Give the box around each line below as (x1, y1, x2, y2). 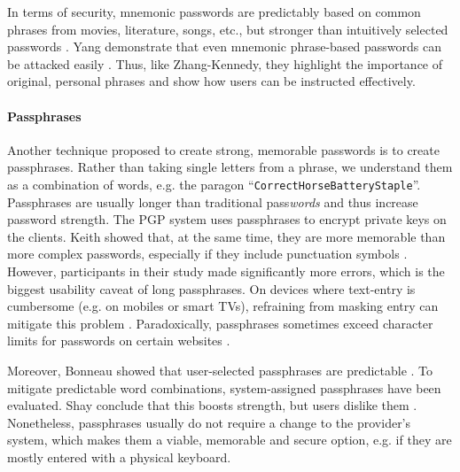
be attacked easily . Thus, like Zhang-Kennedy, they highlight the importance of (7, 54, 443, 73)
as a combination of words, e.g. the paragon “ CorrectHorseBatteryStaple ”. (7, 174, 421, 193)
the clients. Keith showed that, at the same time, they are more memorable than (7, 227, 446, 245)
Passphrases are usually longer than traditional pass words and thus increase (7, 192, 418, 211)
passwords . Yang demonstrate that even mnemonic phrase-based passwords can (7, 37, 442, 56)
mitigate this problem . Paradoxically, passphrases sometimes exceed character (7, 313, 433, 332)
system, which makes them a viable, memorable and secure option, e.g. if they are (7, 430, 452, 449)
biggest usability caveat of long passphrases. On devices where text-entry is (7, 279, 416, 298)
